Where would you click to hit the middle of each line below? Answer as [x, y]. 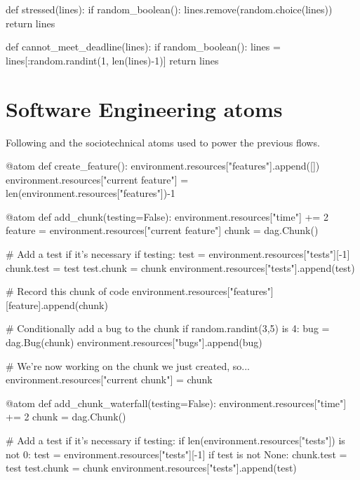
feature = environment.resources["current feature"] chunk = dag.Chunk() [162, 230]
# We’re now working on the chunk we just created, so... [128, 365]
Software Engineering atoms [144, 108]
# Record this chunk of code [67, 291]
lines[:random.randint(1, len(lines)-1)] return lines [112, 60]
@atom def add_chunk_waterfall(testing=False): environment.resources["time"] [176, 403]
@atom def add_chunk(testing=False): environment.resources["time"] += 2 [167, 216]
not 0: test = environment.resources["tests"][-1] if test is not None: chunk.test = [176, 454]
